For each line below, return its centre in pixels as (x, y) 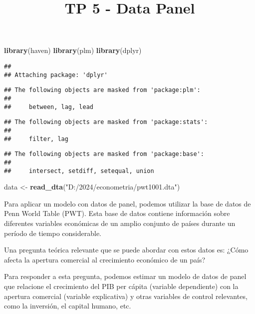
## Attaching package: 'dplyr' (56, 75)
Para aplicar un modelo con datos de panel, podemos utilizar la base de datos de (127, 203)
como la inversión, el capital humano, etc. (68, 306)
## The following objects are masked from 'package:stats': (106, 122)
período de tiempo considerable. (53, 233)
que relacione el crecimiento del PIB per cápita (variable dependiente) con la (121, 286)
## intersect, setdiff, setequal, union (79, 171)
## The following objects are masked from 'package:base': (104, 154)
